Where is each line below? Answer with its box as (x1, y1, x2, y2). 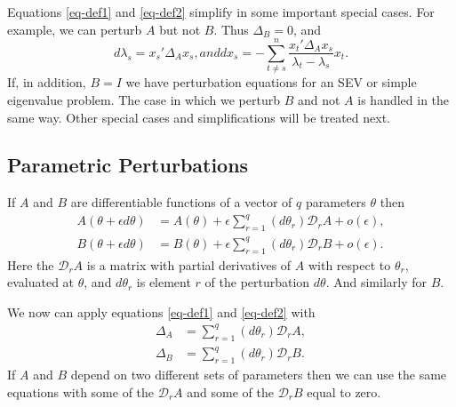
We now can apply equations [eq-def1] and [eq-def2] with (7, 302, 316, 321)
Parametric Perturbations (7, 151, 249, 179)
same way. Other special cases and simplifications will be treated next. (7, 108, 391, 126)
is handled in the (357, 90, 450, 108)
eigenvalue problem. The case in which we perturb (7, 90, 281, 108)
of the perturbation (204, 273, 310, 291)
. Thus (213, 20, 249, 38)
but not (159, 20, 201, 38)
